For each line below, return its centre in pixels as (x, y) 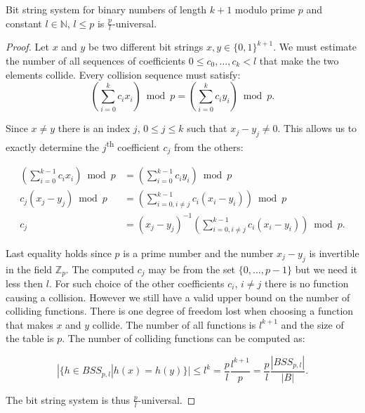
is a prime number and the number (198, 253)
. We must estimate (315, 47)
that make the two (299, 61)
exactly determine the (53, 146)
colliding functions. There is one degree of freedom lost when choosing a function (180, 311)
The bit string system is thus (68, 399)
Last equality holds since (59, 253)
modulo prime (265, 9)
